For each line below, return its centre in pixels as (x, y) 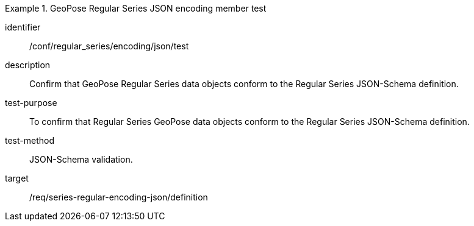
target (17, 178)
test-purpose (31, 103)
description (28, 65)
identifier (23, 27)
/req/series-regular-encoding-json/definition (119, 197)
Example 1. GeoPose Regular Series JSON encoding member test (136, 8)
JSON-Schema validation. (81, 159)
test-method (30, 140)
